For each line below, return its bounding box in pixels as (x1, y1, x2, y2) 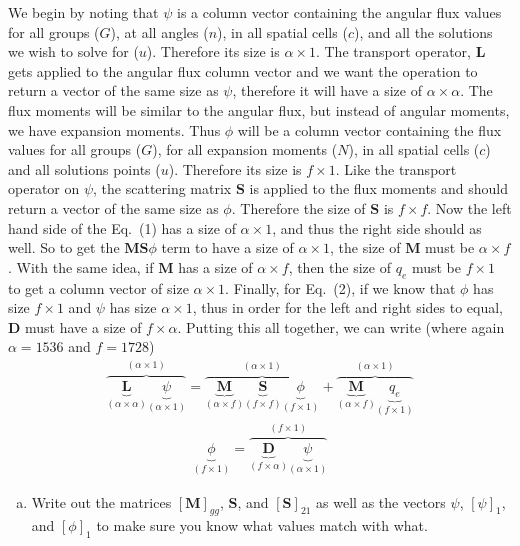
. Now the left (427, 197, 512, 218)
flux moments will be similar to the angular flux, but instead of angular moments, (8, 99, 510, 120)
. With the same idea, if (8, 256, 154, 277)
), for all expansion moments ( (152, 139, 338, 160)
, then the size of (288, 256, 391, 277)
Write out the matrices (31, 491, 172, 512)
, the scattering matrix (93, 178, 232, 199)
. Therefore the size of (231, 197, 366, 218)
